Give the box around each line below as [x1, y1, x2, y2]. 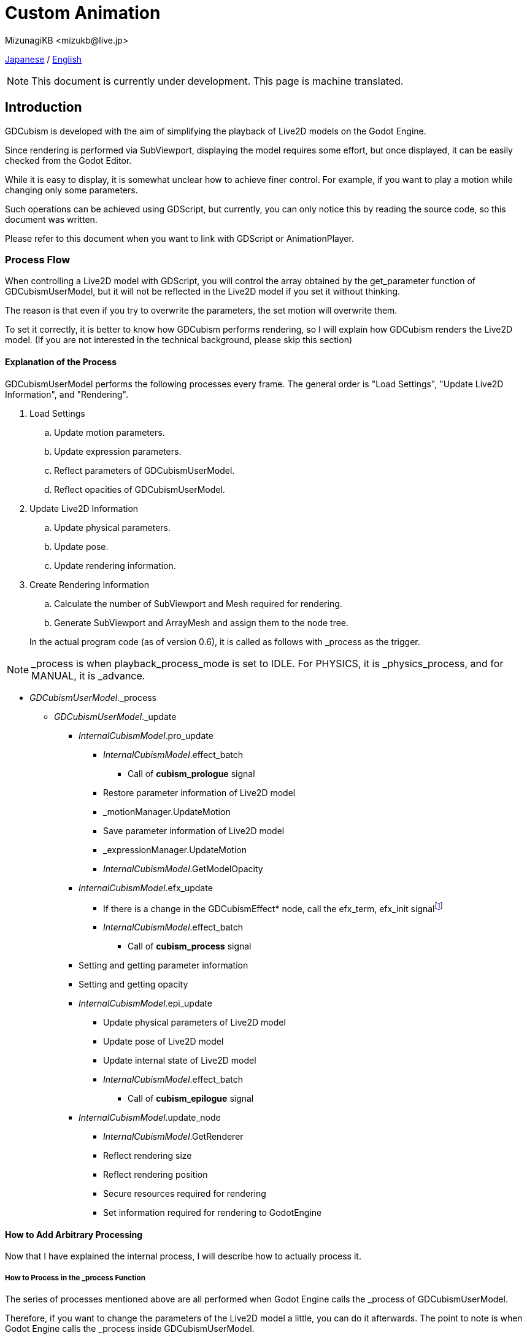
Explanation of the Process [5, 356, 117, 367]
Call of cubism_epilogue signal [128, 1093, 254, 1104]
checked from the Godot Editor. [5, 155, 132, 166]
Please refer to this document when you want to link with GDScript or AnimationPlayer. [5, 233, 354, 244]
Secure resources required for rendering [103, 1188, 266, 1199]
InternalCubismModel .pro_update [79, 730, 213, 741]
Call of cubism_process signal [128, 941, 252, 952]
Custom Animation [5, 2, 161, 23]
